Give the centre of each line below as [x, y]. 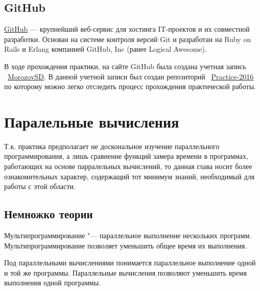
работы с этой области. [40, 186]
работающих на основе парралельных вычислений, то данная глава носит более [128, 166]
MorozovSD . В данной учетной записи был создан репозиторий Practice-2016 [131, 76]
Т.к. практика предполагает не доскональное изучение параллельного [112, 146]
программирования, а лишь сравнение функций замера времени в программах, [126, 156]
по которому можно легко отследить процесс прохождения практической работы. [130, 86]
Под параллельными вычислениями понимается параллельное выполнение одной [130, 263]
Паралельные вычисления [92, 121]
